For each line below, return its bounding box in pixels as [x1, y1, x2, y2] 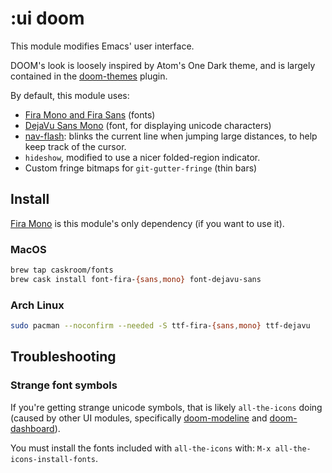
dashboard [10, 422, 55, 434]
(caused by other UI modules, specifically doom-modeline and [10, 412, 268, 424]
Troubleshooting [10, 348, 117, 366]
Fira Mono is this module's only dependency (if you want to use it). [10, 217, 285, 229]
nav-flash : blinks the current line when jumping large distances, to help [24, 130, 318, 142]
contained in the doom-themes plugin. [10, 70, 168, 82]
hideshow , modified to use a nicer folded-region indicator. [24, 151, 261, 163]
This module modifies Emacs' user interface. [10, 40, 195, 52]
